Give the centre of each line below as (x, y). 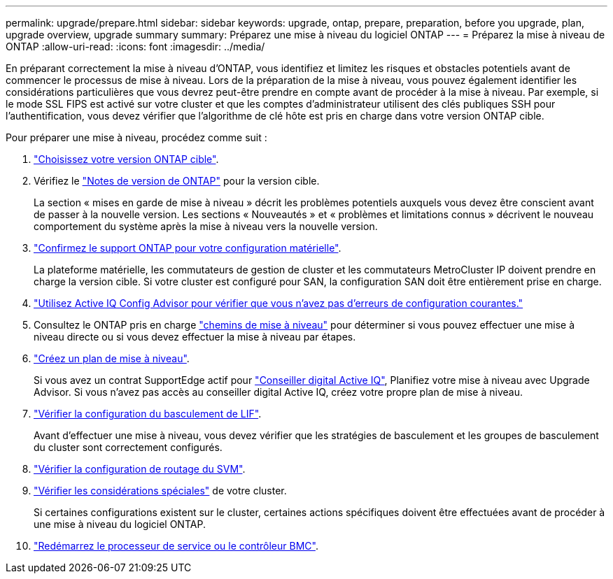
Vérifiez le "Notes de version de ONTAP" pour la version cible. (177, 181)
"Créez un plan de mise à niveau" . (112, 358)
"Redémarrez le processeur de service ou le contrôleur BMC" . (176, 546)
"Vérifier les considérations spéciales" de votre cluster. (160, 491)
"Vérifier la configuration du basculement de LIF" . (148, 414)
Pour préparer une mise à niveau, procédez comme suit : (136, 137)
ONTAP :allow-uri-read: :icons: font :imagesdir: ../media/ (135, 47)
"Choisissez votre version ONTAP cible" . (126, 159)
